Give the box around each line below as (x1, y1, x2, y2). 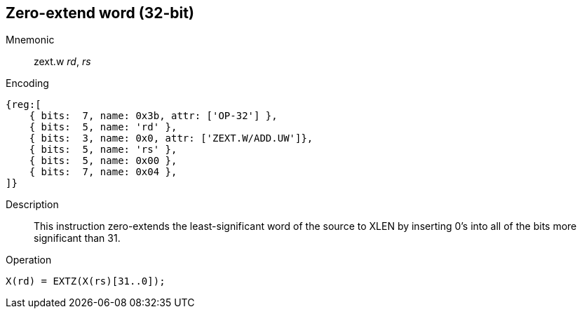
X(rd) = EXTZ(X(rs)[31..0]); (6, 275, 165, 287)
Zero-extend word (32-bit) (6, 4, 194, 22)
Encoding (6, 77, 49, 90)
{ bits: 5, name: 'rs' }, (29, 144, 177, 156)
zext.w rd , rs (34, 55, 91, 68)
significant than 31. (34, 232, 121, 245)
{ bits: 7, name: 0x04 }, (29, 166, 177, 178)
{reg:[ (6, 99, 41, 111)
